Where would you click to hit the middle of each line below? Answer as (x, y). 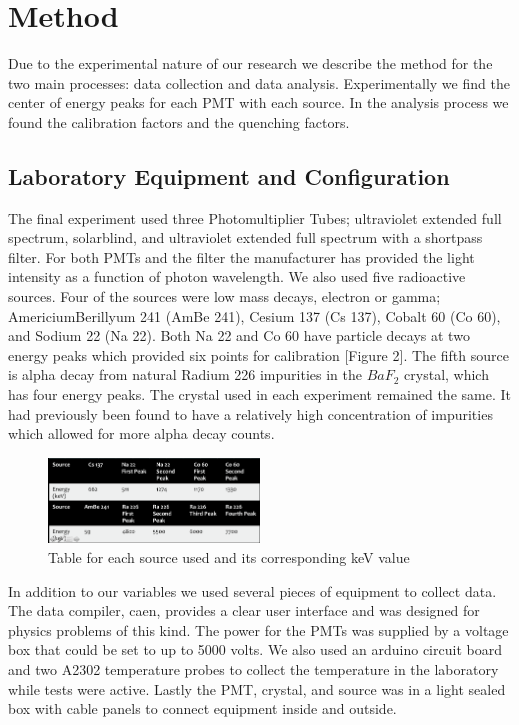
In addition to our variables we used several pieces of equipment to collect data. (252, 590)
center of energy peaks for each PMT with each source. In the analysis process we (258, 102)
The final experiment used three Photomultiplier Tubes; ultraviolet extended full (255, 217)
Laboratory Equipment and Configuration (229, 175)
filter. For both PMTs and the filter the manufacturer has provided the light (241, 256)
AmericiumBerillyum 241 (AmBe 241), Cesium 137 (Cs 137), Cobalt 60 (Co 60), (254, 315)
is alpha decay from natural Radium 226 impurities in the (185, 374)
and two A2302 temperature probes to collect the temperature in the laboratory (253, 668)
